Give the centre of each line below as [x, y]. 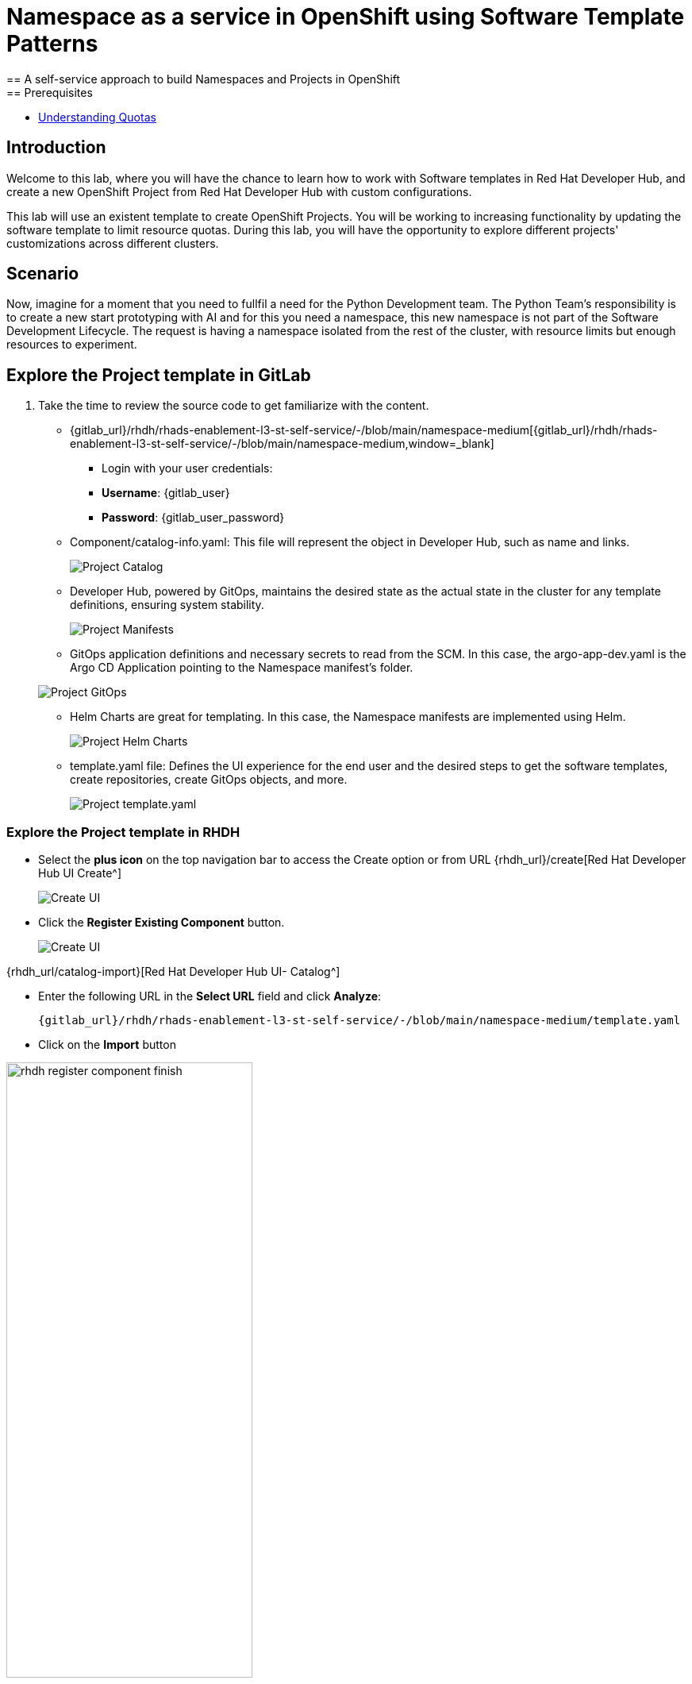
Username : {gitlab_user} [166, 493]
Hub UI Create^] [80, 873]
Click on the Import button [107, 1045]
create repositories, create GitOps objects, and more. [209, 780]
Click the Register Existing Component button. [161, 923]
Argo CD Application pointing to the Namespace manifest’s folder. [242, 668]
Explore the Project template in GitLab [159, 375]
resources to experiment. [72, 345]
